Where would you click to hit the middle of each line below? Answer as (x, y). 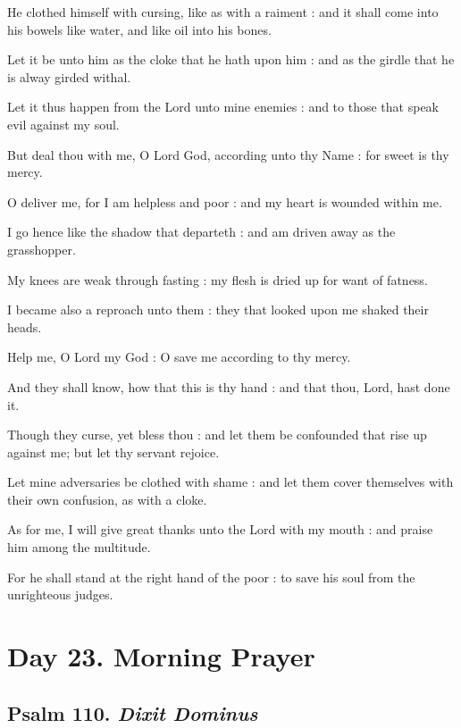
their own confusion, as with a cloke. (107, 499)
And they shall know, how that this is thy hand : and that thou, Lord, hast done (229, 386)
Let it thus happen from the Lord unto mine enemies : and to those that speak (223, 107)
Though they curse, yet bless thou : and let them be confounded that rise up (217, 435)
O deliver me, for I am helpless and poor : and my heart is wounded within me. (225, 201)
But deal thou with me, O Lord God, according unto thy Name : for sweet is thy (228, 154)
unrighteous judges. (60, 594)
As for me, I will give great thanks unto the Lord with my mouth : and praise (220, 529)
